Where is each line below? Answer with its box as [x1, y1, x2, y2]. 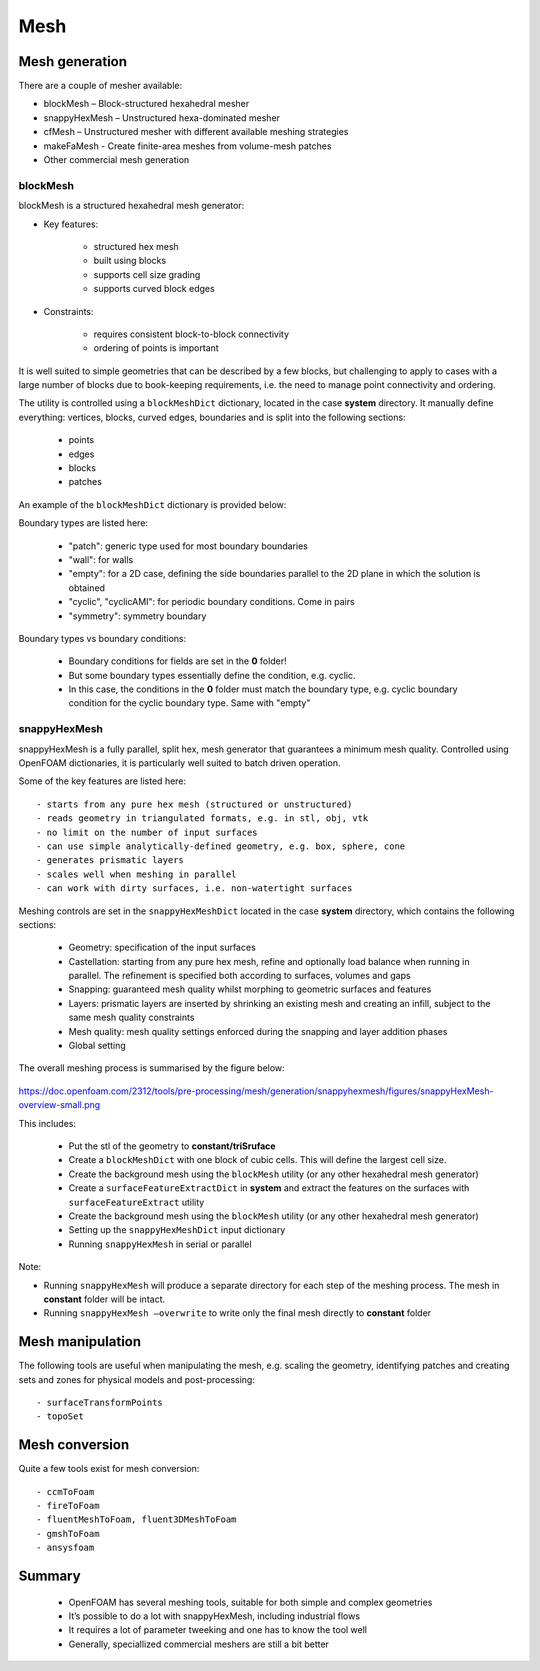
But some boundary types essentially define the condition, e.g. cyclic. [68, 669, 356, 681]
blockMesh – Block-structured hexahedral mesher [43, 98, 250, 110]
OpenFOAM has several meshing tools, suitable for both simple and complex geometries [68, 1596, 433, 1608]
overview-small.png [18, 1099, 101, 1111]
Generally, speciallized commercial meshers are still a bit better [68, 1638, 330, 1650]
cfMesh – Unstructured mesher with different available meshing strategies [43, 126, 349, 138]
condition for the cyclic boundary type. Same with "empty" [68, 697, 311, 709]
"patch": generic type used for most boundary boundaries [68, 540, 309, 552]
